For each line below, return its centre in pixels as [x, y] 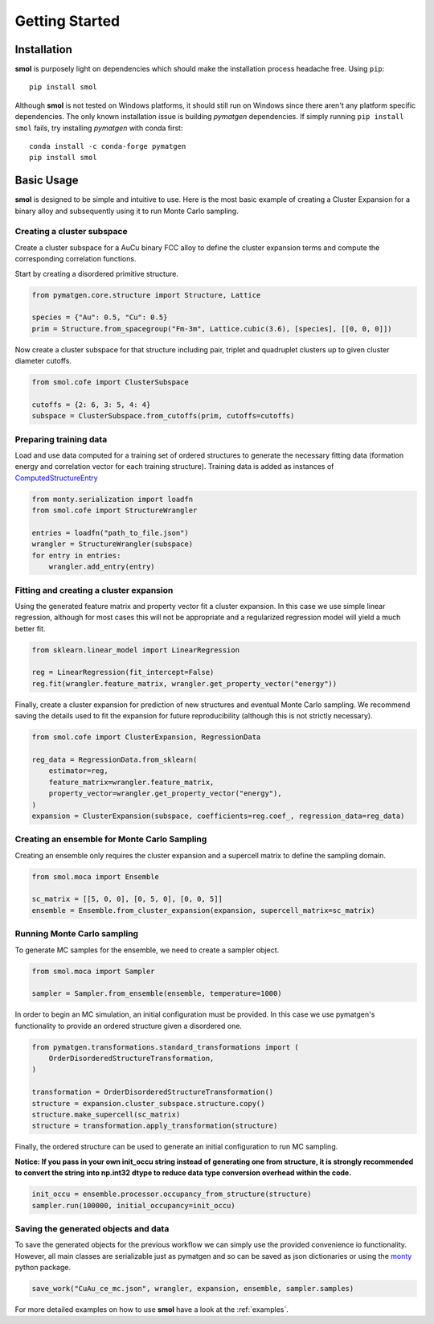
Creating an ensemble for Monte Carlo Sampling [111, 839]
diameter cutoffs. [43, 361]
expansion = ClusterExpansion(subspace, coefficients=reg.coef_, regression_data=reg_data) [218, 816]
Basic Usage [47, 181]
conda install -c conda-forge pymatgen [108, 146]
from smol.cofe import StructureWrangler [115, 510]
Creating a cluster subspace [71, 232]
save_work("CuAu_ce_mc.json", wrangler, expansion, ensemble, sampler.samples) [193, 1289]
